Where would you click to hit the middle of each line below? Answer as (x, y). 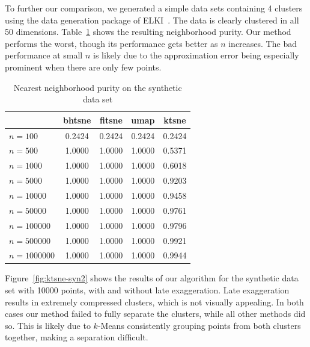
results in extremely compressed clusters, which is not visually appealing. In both (154, 302)
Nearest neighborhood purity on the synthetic (98, 87)
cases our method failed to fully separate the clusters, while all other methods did (155, 314)
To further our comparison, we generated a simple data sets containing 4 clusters (154, 8)
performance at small (44, 55)
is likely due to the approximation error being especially (196, 55)
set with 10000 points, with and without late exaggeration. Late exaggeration (147, 290)
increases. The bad (263, 43)
